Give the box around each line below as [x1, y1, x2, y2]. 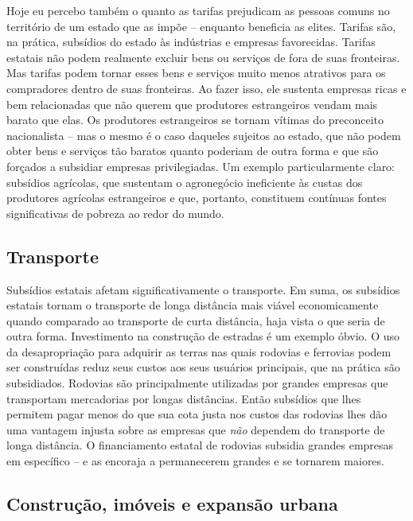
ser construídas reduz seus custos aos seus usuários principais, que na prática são [6, 359, 400, 375]
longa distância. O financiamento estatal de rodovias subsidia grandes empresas [6, 437, 394, 453]
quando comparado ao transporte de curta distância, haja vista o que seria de [6, 312, 385, 329]
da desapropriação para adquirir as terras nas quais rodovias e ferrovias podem [6, 343, 392, 360]
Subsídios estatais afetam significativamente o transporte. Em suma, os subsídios [6, 281, 400, 297]
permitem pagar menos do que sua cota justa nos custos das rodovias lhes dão [6, 406, 388, 422]
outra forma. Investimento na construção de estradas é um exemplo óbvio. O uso [6, 328, 400, 344]
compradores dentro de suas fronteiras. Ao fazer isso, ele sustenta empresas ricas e [6, 80, 407, 96]
